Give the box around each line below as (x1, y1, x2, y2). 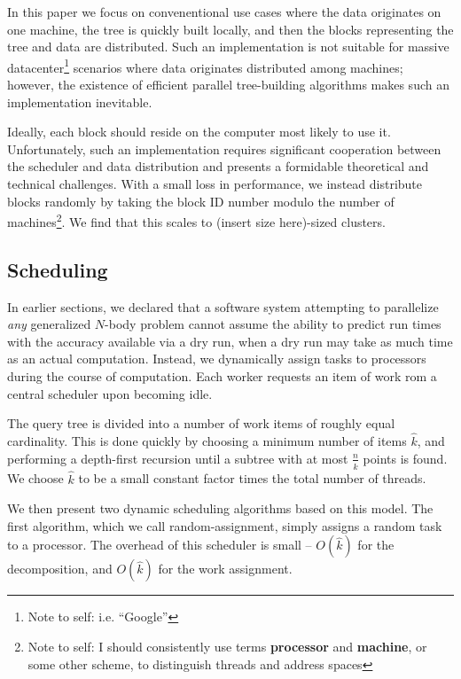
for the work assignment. (158, 559, 293, 578)
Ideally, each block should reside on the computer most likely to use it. (7, 122, 391, 141)
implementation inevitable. (7, 92, 152, 111)
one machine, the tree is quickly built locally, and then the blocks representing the (7, 20, 454, 38)
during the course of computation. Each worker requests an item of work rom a (7, 367, 437, 386)
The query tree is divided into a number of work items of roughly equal (7, 414, 395, 433)
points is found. (363, 449, 448, 467)
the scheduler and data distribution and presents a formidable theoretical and (7, 157, 429, 176)
